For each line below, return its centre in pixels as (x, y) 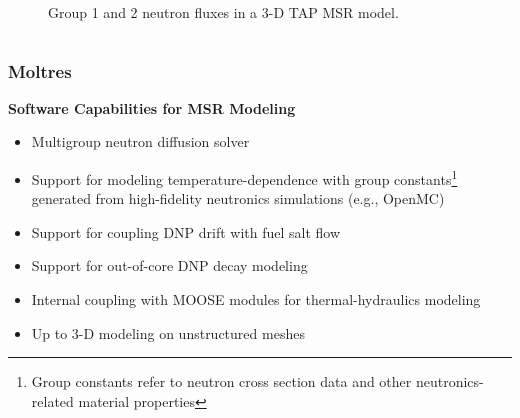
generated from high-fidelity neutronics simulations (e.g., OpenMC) (238, 198)
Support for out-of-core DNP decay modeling (169, 265)
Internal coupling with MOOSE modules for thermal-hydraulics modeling (256, 299)
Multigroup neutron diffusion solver (140, 141)
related (52, 400)
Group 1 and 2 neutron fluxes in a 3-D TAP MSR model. (223, 12)
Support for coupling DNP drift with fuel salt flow (186, 231)
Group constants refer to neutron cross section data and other (221, 381)
